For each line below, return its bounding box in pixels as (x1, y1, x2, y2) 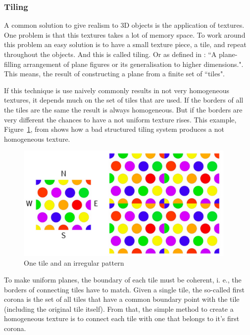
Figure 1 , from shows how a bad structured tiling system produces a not (4, 124, 224, 134)
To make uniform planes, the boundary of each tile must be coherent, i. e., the (4, 275, 242, 285)
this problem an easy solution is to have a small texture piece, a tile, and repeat (4, 39, 247, 50)
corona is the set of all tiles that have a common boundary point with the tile (4, 294, 240, 304)
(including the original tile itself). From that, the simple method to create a (4, 303, 234, 314)
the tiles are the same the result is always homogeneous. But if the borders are (4, 104, 243, 114)
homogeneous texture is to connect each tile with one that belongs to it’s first (4, 313, 240, 324)
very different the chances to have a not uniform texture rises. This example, (4, 114, 237, 124)
